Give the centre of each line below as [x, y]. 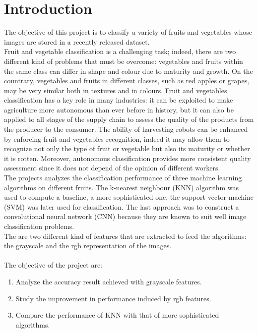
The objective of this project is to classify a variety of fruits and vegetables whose [128, 32]
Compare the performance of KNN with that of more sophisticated [117, 315]
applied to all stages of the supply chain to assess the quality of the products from [129, 119]
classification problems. [39, 226]
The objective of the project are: [53, 265]
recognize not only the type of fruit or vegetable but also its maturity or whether [127, 148]
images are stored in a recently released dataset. [77, 41]
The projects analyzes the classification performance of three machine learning [123, 178]
